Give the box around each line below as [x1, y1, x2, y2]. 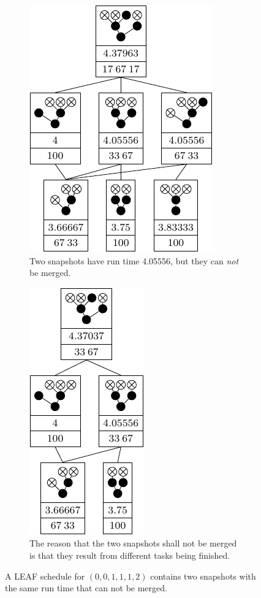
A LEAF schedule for [5, 569, 85, 582]
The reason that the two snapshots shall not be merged [29, 537, 237, 550]
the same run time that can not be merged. [5, 581, 167, 594]
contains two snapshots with [150, 569, 256, 582]
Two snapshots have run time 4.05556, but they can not [29, 254, 239, 267]
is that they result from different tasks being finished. [29, 548, 230, 561]
